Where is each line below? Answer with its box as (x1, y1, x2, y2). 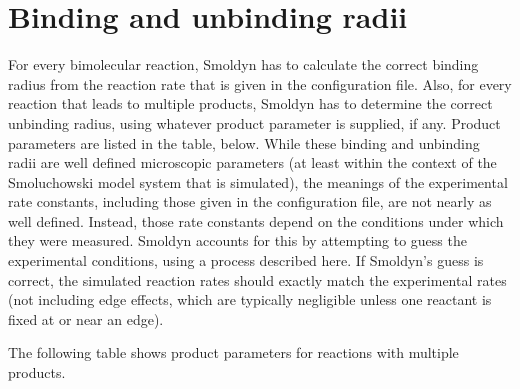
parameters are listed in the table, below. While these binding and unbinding (8, 132, 480, 153)
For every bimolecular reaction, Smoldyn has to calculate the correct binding (8, 54, 479, 75)
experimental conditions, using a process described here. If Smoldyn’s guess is (8, 250, 484, 271)
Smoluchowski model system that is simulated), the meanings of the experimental (8, 171, 508, 192)
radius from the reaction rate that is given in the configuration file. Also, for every (8, 73, 512, 94)
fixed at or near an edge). (8, 308, 164, 329)
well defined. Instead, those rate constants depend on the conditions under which (8, 210, 504, 231)
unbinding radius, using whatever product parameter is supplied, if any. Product (8, 112, 501, 133)
